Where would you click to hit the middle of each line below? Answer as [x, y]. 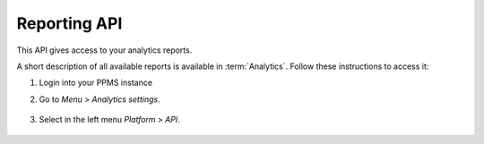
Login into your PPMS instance [95, 83]
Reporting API [69, 23]
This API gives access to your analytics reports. [104, 50]
